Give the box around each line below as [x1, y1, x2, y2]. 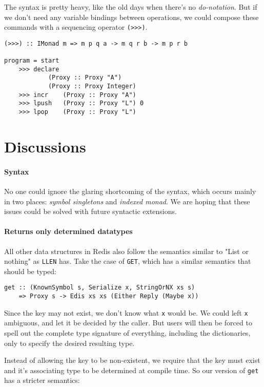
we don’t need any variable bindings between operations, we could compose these [4, 11, 259, 22]
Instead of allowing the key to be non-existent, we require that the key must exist [4, 355, 260, 365]
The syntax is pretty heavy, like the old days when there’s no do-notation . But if [4, 2, 257, 12]
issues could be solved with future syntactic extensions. [4, 206, 177, 217]
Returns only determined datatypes [4, 226, 133, 237]
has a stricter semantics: [4, 375, 80, 385]
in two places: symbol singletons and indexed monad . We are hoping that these [4, 196, 250, 206]
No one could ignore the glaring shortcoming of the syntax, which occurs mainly [4, 185, 256, 196]
